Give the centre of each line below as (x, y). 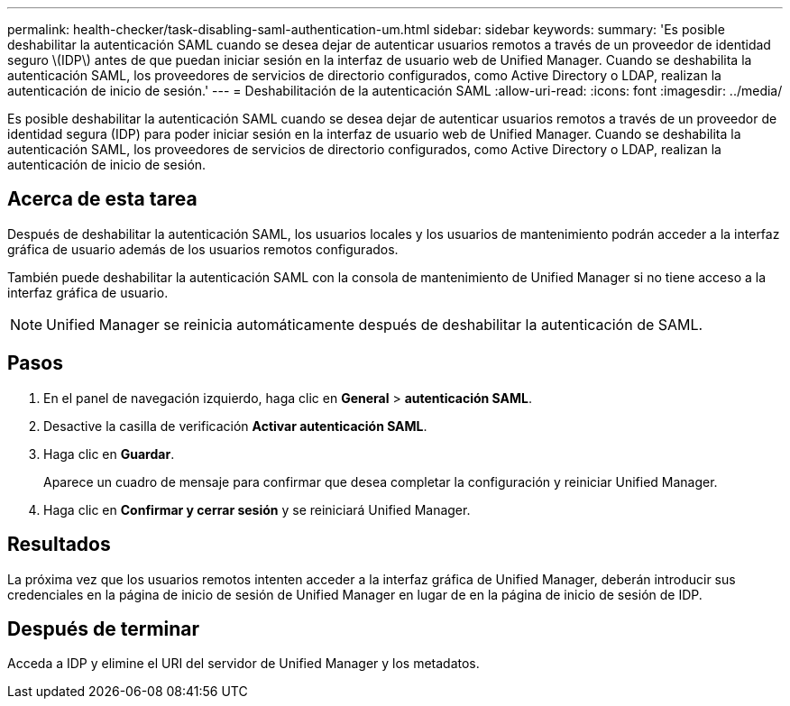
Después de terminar (104, 628)
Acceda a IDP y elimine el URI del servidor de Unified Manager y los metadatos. (243, 664)
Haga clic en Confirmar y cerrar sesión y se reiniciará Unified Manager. (257, 509)
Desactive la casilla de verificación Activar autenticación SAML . (235, 426)
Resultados (59, 545)
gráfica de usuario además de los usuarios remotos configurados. (203, 249)
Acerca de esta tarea (102, 199)
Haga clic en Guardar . (109, 454)
